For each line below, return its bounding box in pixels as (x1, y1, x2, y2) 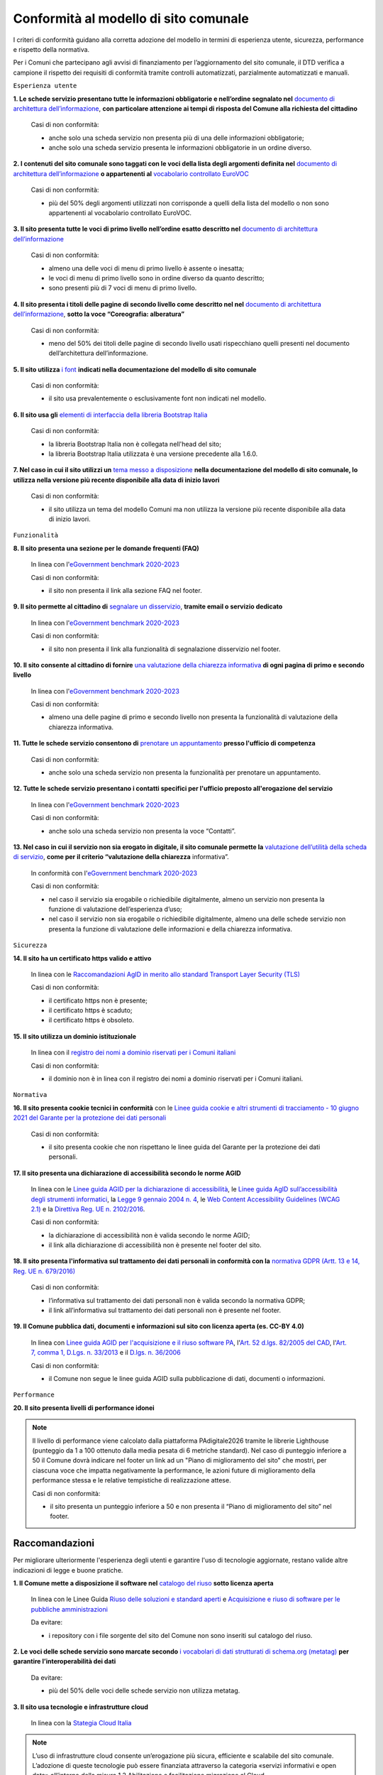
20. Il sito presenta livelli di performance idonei (13, 1403, 155, 1412)
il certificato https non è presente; (48, 996, 148, 1005)
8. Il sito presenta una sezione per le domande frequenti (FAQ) (13, 544, 200, 552)
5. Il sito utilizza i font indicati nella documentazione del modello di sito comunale (13, 365, 257, 373)
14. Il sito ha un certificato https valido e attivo (13, 954, 152, 962)
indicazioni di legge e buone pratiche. (13, 1566, 123, 1574)
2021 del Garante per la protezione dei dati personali (13, 1113, 167, 1122)
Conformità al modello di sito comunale (13, 11, 250, 26)
